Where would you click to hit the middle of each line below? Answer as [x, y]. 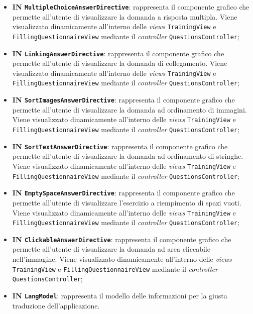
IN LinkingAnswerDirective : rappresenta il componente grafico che [118, 53]
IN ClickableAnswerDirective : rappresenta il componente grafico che [122, 239]
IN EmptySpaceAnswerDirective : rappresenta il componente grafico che [123, 193]
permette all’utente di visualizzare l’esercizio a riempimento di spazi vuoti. [127, 202]
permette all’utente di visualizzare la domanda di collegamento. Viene [120, 63]
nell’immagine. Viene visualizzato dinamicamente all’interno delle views [122, 259]
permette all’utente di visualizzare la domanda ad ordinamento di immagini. [130, 109]
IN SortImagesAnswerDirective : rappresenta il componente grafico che [123, 100]
